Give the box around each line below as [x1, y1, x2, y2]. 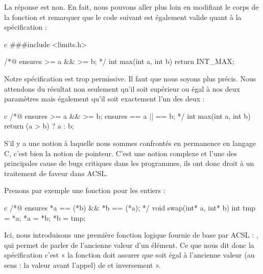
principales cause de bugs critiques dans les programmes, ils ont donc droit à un [4, 158, 254, 168]
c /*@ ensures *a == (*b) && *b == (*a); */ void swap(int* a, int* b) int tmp [4, 202, 255, 213]
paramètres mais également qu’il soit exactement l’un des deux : [4, 93, 205, 104]
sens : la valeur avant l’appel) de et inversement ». [4, 259, 161, 270]
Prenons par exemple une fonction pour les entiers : [4, 185, 165, 196]
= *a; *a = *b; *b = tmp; [4, 212, 86, 223]
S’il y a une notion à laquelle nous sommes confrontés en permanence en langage [4, 137, 256, 148]
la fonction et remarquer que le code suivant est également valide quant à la [4, 11, 242, 22]
